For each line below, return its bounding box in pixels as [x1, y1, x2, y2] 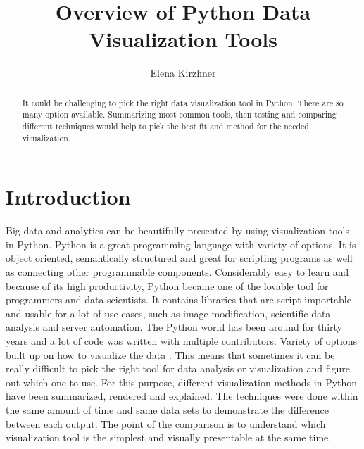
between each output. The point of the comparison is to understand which [6, 416, 326, 431]
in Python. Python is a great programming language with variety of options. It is [6, 236, 356, 251]
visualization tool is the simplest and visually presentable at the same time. [6, 430, 332, 445]
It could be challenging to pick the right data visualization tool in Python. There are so [22, 96, 344, 108]
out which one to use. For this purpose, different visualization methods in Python [6, 374, 358, 389]
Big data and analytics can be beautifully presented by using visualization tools [6, 223, 349, 238]
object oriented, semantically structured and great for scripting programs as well [6, 251, 353, 265]
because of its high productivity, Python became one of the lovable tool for [6, 278, 329, 293]
